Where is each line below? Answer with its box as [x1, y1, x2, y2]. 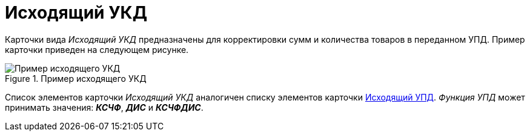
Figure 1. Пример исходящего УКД [5, 73, 147, 84]
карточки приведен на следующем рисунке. [5, 44, 189, 55]
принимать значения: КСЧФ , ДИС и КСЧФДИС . [5, 102, 204, 113]
